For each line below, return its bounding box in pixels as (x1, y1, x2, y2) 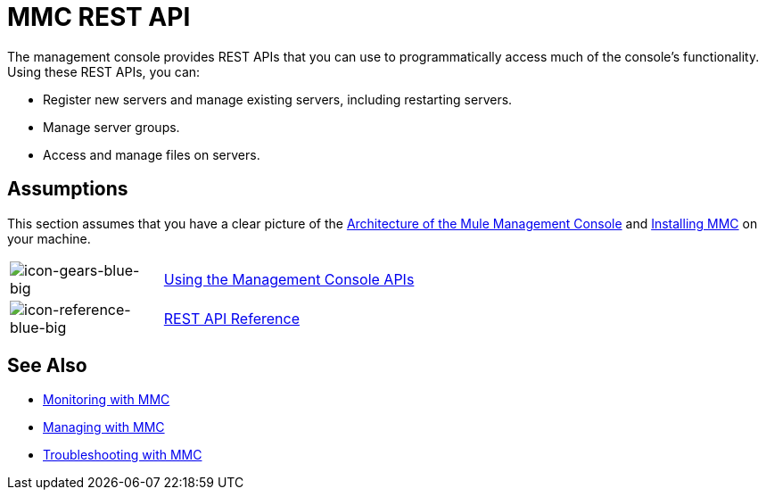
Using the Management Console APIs (163, 269, 415, 288)
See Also (7, 354, 87, 377)
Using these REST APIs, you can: (7, 63, 201, 79)
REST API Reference (163, 309, 300, 327)
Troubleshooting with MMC (43, 447, 202, 463)
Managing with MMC (43, 419, 165, 435)
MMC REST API (7, 2, 191, 32)
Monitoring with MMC (43, 392, 170, 408)
